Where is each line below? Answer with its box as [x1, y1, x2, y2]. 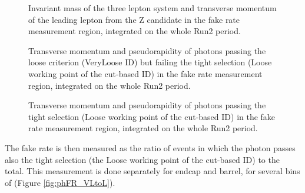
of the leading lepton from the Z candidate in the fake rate [28, 13, 240, 25]
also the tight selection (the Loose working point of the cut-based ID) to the [5, 153, 280, 165]
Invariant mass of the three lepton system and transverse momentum [28, 2, 277, 14]
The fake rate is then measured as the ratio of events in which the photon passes [5, 141, 296, 154]
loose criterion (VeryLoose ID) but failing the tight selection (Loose [28, 56, 272, 68]
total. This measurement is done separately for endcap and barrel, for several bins [5, 165, 300, 177]
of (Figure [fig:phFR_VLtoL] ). [5, 176, 115, 188]
